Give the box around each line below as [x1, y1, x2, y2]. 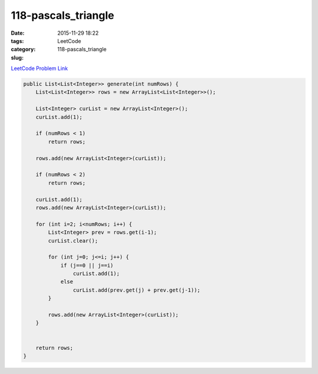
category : [11, 46, 36, 53]
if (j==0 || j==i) [60, 262, 114, 269]
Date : [11, 29, 25, 37]
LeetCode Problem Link [11, 65, 68, 72]
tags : [11, 37, 24, 44]
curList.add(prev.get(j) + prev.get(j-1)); [72, 286, 201, 293]
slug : [11, 54, 24, 61]
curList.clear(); [48, 237, 98, 244]
